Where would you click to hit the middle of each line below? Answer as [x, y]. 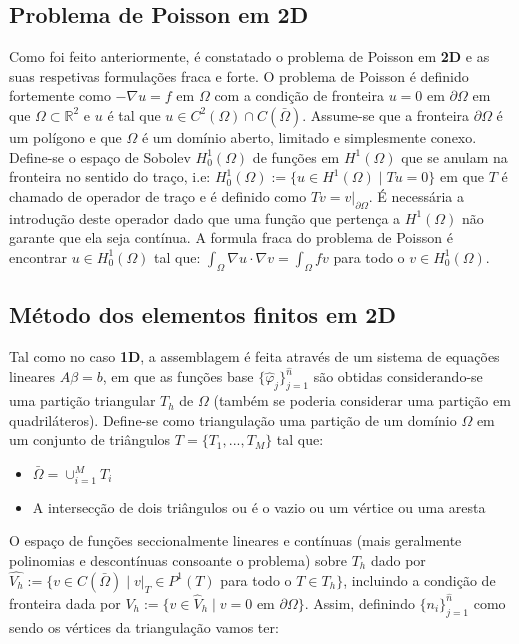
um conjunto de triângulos [90, 439]
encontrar [38, 256]
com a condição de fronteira [299, 95]
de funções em [296, 156]
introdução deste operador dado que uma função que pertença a [205, 217]
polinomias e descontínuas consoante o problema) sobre [178, 559]
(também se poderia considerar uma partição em [362, 400]
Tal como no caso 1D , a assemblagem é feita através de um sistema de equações [254, 355]
